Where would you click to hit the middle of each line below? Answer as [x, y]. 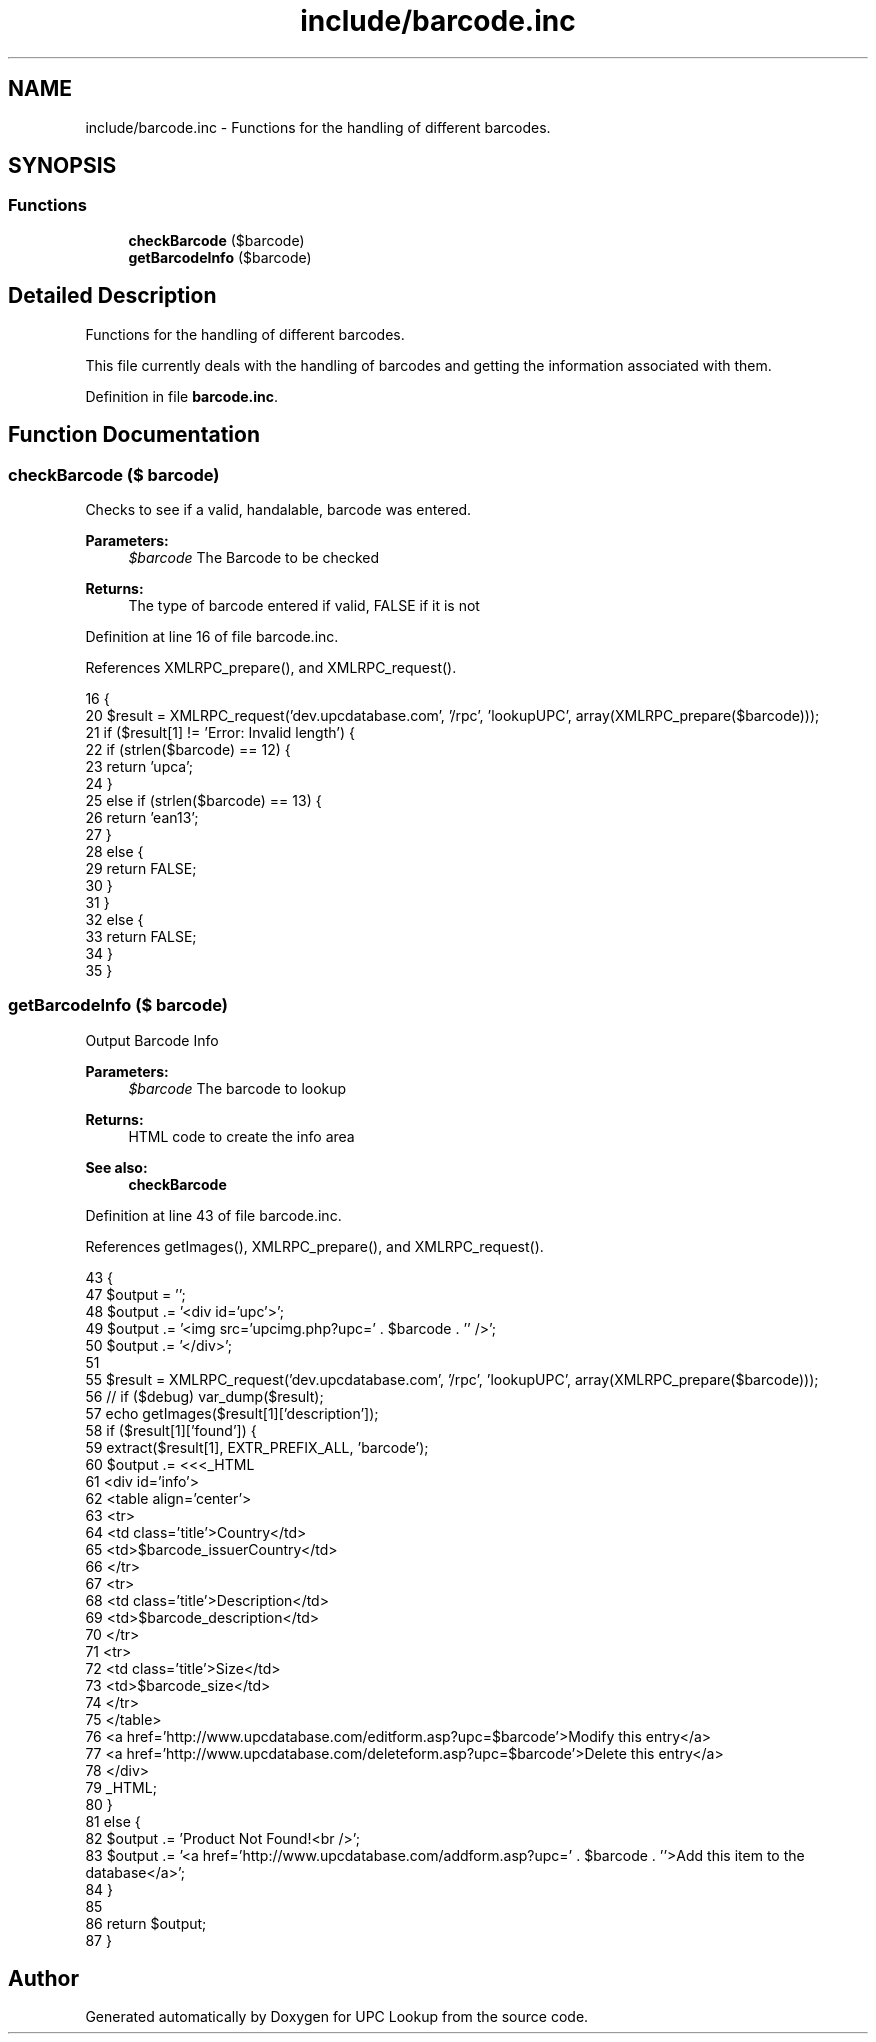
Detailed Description [112, 296]
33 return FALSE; [141, 936]
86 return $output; [146, 1923]
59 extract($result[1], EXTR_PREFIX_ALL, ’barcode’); [257, 1447]
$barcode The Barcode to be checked [254, 557]
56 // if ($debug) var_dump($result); [204, 1396]
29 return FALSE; [141, 868]
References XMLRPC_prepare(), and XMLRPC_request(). [271, 667]
